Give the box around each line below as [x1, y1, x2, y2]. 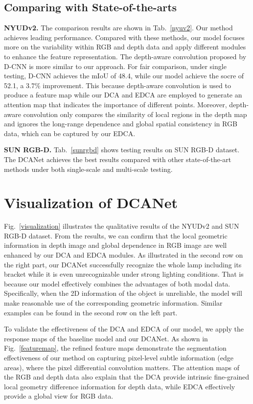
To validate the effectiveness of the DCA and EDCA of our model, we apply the [4, 324, 244, 334]
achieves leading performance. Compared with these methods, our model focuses [4, 32, 245, 42]
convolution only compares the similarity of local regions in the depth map [23, 109, 247, 119]
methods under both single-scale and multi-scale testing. [4, 164, 173, 174]
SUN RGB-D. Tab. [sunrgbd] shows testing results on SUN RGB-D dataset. [4, 144, 240, 155]
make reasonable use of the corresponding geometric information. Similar [4, 297, 223, 308]
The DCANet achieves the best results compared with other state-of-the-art [4, 154, 231, 164]
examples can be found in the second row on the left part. [4, 307, 178, 317]
